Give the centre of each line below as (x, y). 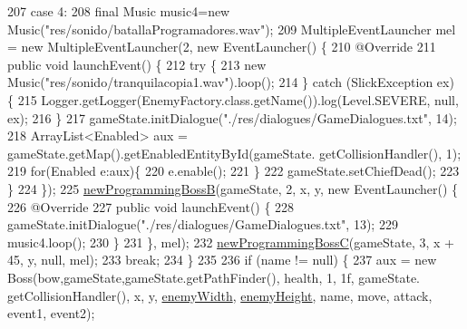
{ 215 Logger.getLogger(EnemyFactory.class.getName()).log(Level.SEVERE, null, (233, 99)
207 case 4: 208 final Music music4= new (119, 11)
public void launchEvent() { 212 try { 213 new (137, 64)
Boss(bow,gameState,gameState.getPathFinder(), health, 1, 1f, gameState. (214, 277)
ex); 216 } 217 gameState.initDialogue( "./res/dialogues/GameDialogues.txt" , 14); (232, 117)
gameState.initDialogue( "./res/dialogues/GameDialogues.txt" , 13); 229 (203, 224)
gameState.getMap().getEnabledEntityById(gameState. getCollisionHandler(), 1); (234, 153)
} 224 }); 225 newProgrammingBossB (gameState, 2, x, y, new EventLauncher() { (233, 188)
